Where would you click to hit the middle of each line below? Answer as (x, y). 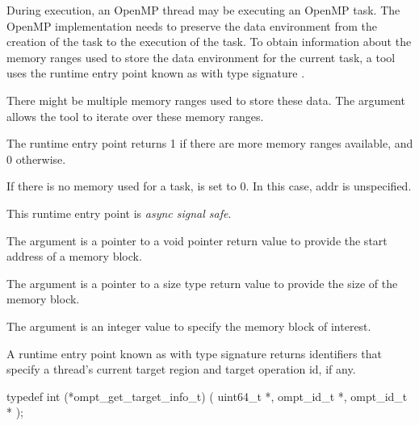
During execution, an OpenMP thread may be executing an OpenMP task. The (203, 10)
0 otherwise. (36, 159)
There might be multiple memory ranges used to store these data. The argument (206, 100)
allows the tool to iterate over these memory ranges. (135, 116)
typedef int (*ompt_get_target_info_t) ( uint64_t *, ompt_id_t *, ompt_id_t (207, 396)
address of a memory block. (74, 256)
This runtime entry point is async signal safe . (119, 213)
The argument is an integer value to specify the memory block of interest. (189, 326)
